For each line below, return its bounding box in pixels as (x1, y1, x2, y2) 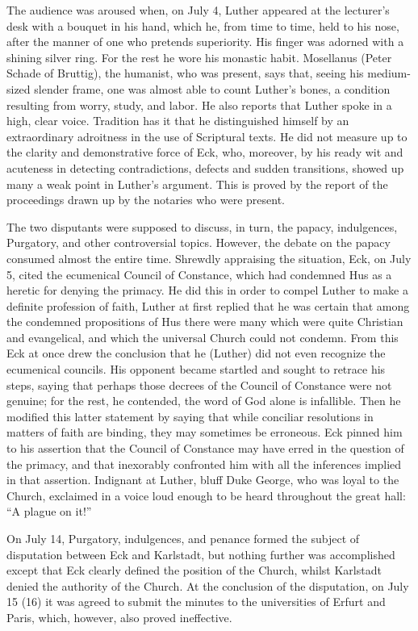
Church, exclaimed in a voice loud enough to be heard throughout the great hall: (6, 487, 406, 504)
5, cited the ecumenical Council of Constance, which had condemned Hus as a (6, 265, 392, 282)
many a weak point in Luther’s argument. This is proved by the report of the (6, 175, 388, 192)
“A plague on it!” (6, 503, 92, 520)
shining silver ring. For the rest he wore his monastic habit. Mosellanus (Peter (6, 48, 392, 65)
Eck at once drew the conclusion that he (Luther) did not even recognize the (6, 345, 386, 361)
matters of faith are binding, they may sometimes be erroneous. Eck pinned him (6, 424, 403, 441)
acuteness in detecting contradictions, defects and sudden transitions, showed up (6, 159, 404, 176)
